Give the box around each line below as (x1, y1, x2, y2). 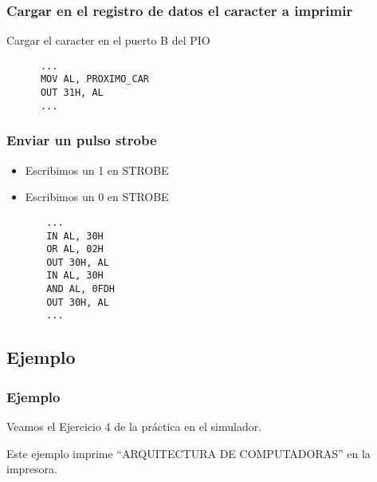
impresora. (6, 460, 57, 477)
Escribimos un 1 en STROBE (25, 161, 169, 178)
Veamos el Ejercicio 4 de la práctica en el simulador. (6, 418, 262, 435)
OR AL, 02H (46, 243, 104, 255)
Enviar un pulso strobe (6, 130, 157, 150)
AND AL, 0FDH (46, 283, 116, 295)
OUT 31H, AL (40, 87, 104, 99)
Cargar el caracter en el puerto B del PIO (6, 32, 210, 49)
